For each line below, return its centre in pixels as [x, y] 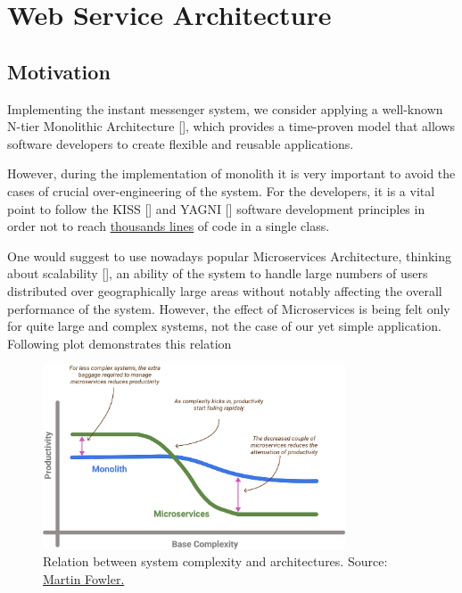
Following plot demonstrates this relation [120, 343]
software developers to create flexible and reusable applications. [181, 143]
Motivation [59, 71]
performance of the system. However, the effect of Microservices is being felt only [229, 308]
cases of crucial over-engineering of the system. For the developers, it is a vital [221, 190]
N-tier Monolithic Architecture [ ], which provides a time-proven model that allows [231, 126]
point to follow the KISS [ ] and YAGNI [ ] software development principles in [216, 208]
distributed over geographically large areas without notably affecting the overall [225, 290]
